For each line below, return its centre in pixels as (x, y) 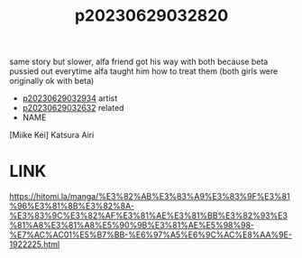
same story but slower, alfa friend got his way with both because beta (139, 62)
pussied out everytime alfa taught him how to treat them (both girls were (144, 71)
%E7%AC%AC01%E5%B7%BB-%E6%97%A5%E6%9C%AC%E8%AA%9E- (151, 235)
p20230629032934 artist (70, 98)
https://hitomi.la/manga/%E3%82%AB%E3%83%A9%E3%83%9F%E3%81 (150, 197)
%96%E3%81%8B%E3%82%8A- (72, 206)
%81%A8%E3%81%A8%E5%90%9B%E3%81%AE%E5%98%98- (132, 226)
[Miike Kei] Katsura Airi (52, 135)
